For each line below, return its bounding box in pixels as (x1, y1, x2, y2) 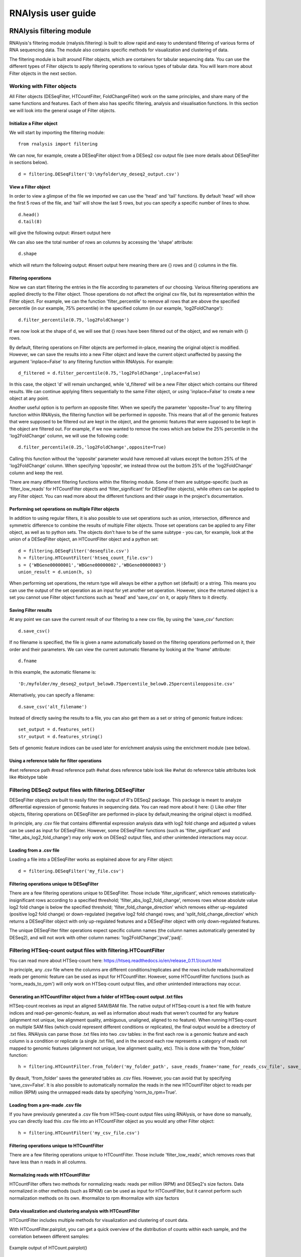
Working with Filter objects (9, 83, 77, 90)
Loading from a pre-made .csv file (9, 1102, 82, 1108)
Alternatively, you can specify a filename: (9, 692, 95, 698)
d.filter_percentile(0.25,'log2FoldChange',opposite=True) (18, 444, 167, 450)
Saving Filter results (9, 607, 52, 613)
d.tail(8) (18, 219, 42, 225)
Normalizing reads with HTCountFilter (9, 1172, 90, 1178)
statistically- (231, 890, 257, 896)
